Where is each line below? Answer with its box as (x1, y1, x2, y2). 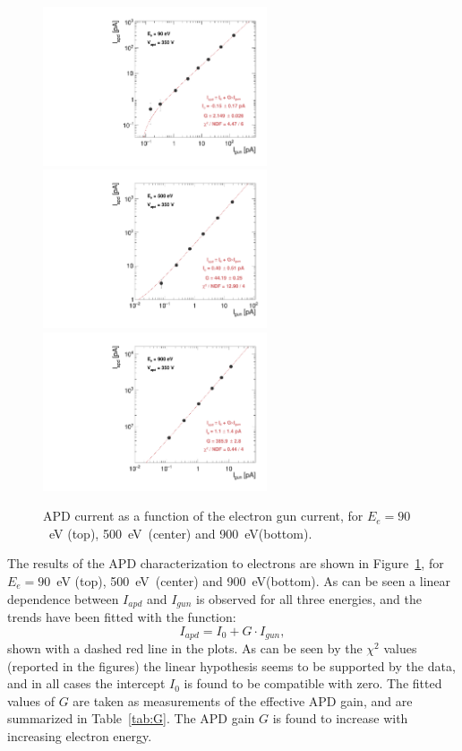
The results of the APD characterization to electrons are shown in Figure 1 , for (7, 554, 444, 573)
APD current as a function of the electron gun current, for (43, 506, 364, 525)
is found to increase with (272, 709, 408, 728)
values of (7, 691, 55, 710)
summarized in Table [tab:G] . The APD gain (7, 709, 255, 728)
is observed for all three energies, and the (195, 589, 422, 608)
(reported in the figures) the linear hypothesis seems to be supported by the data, (7, 656, 456, 675)
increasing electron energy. (7, 726, 152, 745)
